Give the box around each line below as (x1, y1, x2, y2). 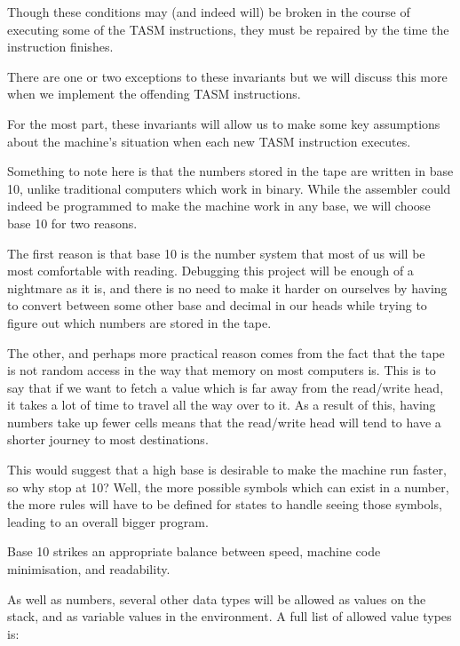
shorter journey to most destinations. (7, 430, 209, 449)
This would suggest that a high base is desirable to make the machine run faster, (7, 460, 447, 479)
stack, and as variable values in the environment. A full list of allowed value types (7, 607, 452, 626)
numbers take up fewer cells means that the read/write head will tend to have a (7, 412, 441, 431)
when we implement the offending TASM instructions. (7, 84, 301, 103)
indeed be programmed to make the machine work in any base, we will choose (7, 196, 431, 215)
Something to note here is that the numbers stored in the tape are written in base (7, 162, 454, 180)
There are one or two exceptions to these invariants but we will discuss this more (7, 67, 448, 85)
